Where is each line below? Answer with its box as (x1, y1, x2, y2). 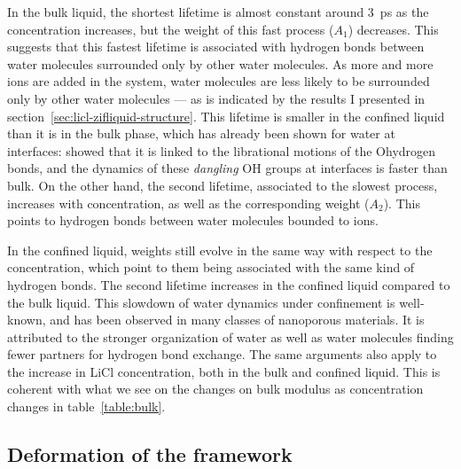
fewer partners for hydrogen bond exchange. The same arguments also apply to (7, 345, 437, 363)
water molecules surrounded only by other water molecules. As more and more (7, 54, 434, 73)
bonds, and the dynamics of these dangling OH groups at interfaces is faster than (7, 159, 448, 177)
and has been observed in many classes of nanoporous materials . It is (50, 310, 425, 329)
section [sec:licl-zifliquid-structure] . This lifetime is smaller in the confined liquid (7, 106, 445, 125)
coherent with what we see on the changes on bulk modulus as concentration (7, 379, 424, 398)
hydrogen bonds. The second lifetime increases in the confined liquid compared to (7, 275, 450, 293)
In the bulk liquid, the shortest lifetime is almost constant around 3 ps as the (7, 3, 429, 20)
